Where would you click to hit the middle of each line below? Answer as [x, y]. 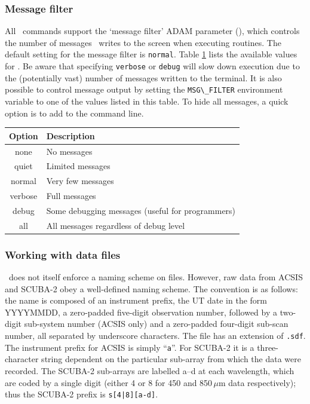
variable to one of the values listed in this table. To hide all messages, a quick [147, 101]
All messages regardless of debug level [116, 225]
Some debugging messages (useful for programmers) [141, 210]
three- [268, 347]
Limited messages [78, 166]
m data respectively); [257, 382]
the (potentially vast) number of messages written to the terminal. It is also [143, 77]
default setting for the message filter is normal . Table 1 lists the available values [151, 54]
